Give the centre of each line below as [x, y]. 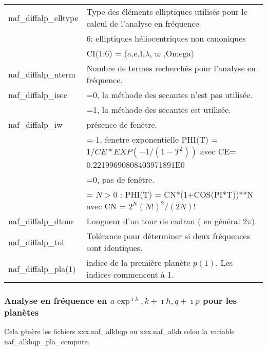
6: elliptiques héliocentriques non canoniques [166, 38]
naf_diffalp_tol [36, 242]
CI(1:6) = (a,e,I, [116, 53]
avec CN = [106, 206]
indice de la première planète [138, 262]
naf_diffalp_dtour [41, 221]
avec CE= [218, 151]
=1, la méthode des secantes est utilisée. [159, 110]
